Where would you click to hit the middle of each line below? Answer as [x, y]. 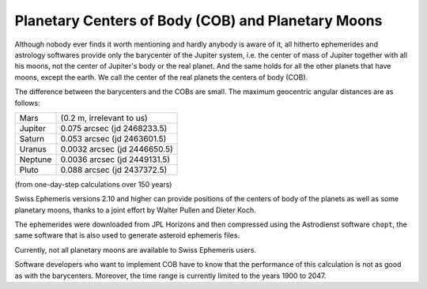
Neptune [36, 160]
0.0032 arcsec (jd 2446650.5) [117, 148]
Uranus [33, 148]
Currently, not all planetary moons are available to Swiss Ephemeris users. [136, 250]
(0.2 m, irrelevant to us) [104, 118]
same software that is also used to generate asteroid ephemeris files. [127, 235]
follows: [27, 103]
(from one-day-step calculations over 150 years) [93, 184]
